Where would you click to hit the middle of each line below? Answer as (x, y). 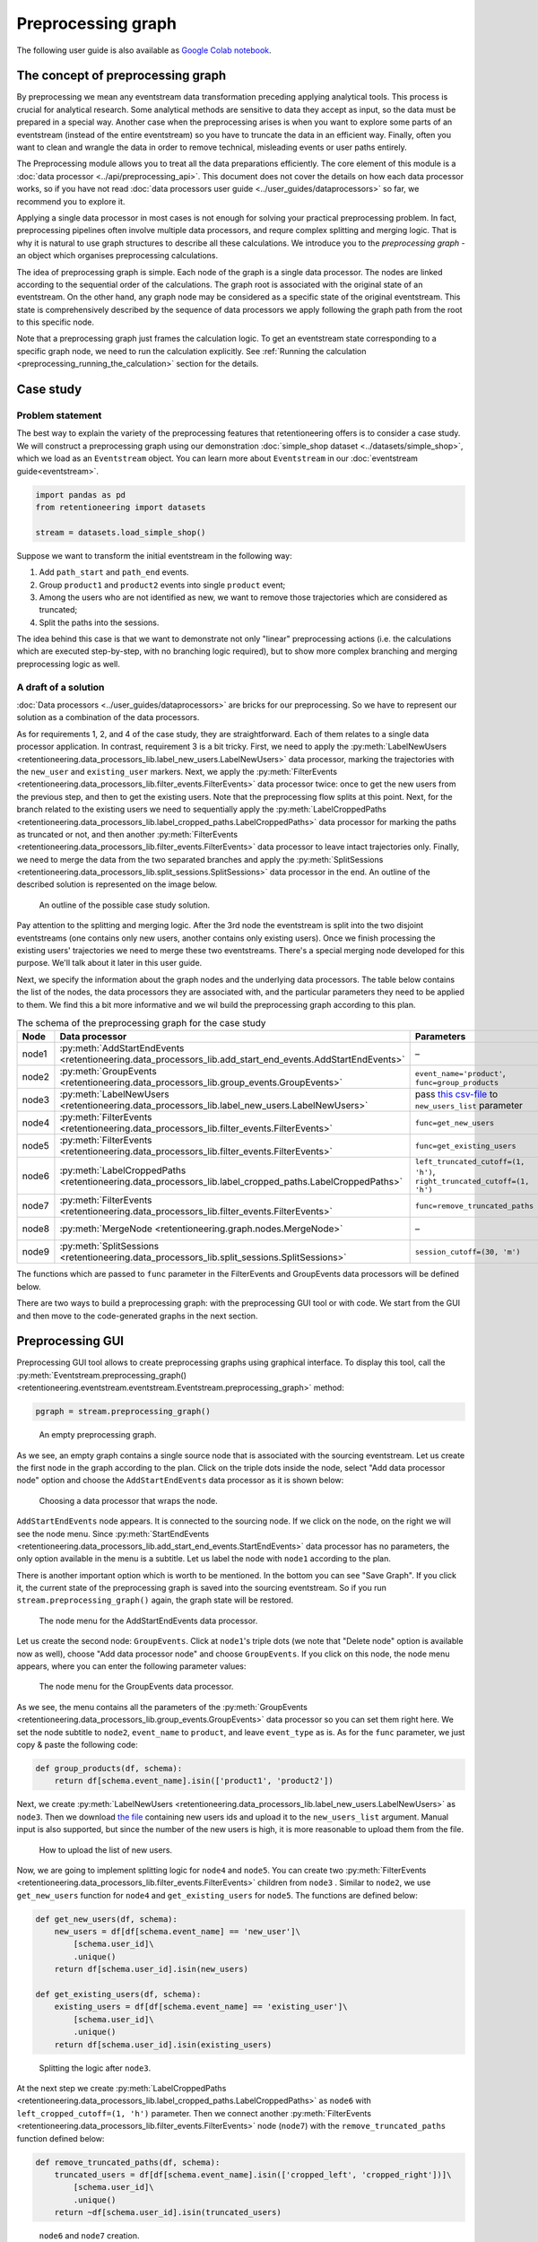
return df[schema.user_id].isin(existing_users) (163, 2044)
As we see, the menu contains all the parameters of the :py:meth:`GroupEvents (162, 1707)
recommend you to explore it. (71, 201)
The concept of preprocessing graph (121, 76)
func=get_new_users (455, 1122)
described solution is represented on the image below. (117, 884)
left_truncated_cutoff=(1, (470, 1162)
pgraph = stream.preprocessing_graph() (123, 1412)
